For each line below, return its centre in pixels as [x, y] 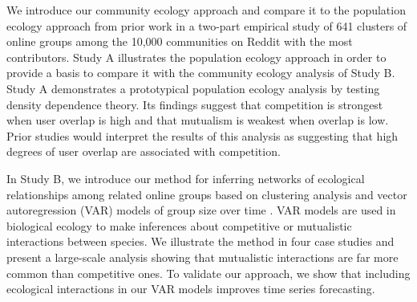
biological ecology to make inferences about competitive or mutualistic [179, 225]
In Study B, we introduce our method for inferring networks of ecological [186, 178]
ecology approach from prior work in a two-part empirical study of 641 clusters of [207, 25]
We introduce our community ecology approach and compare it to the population [206, 10]
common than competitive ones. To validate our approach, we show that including [208, 273]
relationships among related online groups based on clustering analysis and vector [207, 194]
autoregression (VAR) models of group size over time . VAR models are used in [201, 210]
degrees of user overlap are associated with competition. [144, 151]
